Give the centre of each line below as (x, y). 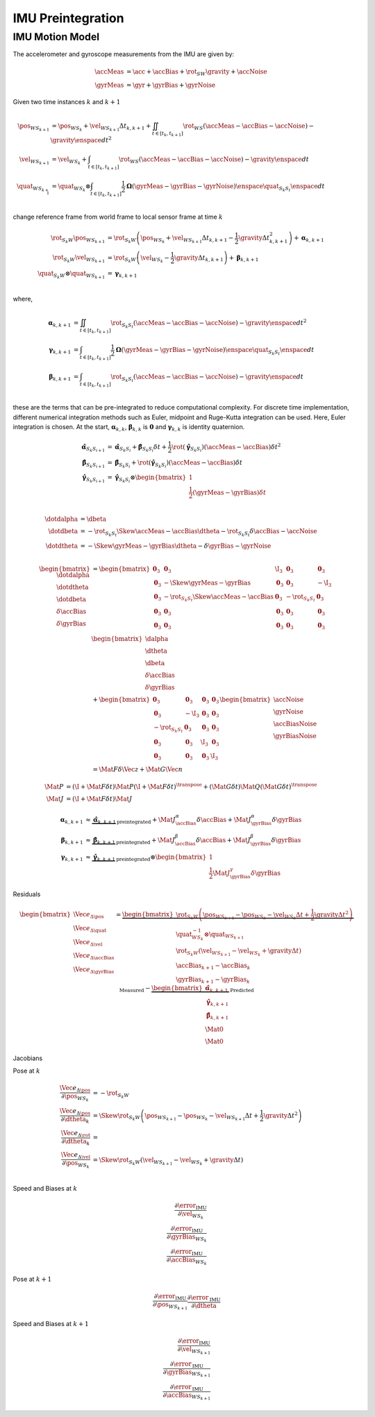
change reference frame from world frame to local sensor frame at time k (118, 217)
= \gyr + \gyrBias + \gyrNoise (171, 85)
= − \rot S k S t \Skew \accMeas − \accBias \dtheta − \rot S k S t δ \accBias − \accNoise (199, 533)
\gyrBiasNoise (295, 736)
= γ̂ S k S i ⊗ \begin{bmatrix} (147, 479)
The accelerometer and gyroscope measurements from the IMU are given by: (124, 54)
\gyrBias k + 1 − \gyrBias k (213, 980)
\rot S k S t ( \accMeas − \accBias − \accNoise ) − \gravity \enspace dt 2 (209, 324)
